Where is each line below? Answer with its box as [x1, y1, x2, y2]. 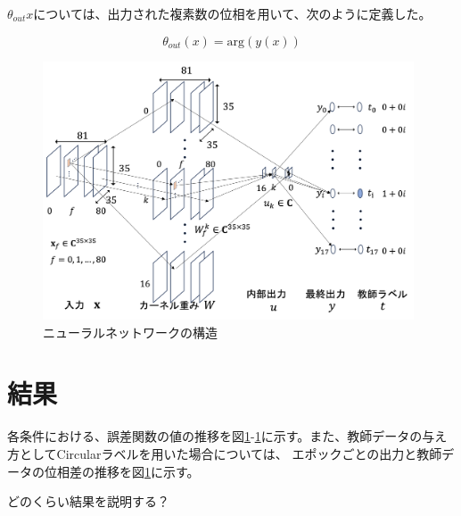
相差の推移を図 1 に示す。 [56, 462, 200, 480]
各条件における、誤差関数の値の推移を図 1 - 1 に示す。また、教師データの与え [7, 427, 448, 445]
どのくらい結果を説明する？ [7, 492, 169, 511]
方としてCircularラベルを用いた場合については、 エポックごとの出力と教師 [7, 444, 442, 462]
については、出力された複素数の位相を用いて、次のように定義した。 [33, 4, 432, 22]
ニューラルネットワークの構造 [43, 322, 218, 341]
